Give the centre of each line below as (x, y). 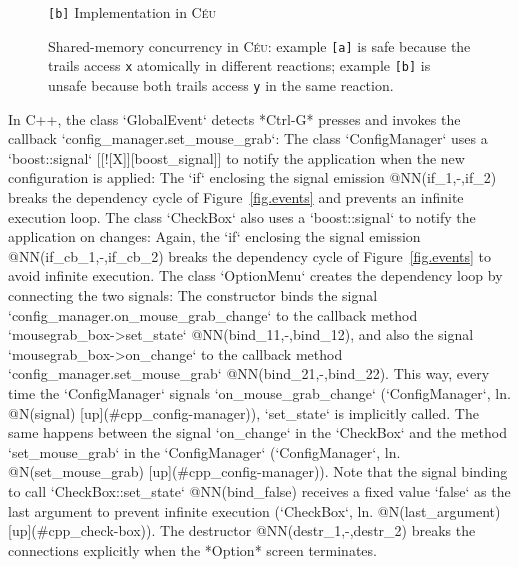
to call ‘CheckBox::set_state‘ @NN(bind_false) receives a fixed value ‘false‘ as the (259, 490)
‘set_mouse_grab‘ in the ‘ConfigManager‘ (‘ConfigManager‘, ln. (204, 451)
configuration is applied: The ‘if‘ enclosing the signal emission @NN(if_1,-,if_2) (252, 177)
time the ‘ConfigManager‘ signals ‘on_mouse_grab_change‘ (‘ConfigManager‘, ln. (259, 392)
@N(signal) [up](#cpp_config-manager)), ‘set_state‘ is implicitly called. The (243, 412)
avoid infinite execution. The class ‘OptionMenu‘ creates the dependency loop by (255, 275)
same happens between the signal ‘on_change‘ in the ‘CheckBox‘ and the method (257, 432)
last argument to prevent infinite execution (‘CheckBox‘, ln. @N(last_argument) (254, 510)
